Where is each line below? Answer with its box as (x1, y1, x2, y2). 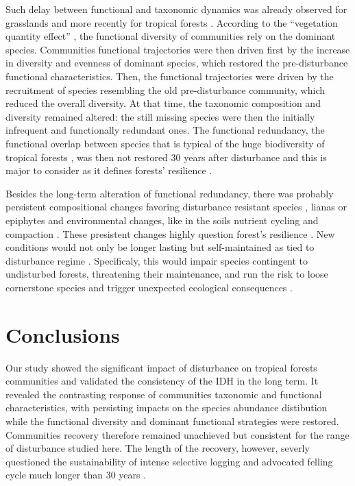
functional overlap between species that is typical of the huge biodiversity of (5, 136, 325, 150)
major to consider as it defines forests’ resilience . (5, 163, 212, 178)
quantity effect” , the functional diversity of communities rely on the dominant (5, 29, 336, 43)
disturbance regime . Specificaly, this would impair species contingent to (5, 253, 308, 267)
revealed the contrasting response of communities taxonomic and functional (5, 387, 322, 401)
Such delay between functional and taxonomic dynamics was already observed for (5, 2, 347, 16)
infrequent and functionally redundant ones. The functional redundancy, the (5, 123, 325, 137)
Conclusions (5, 320, 120, 348)
